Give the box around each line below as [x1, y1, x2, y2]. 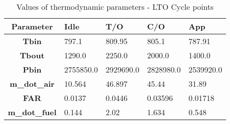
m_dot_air [9, 78, 55, 89]
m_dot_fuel [8, 106, 57, 118]
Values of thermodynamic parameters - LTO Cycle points [16, 1, 214, 12]
